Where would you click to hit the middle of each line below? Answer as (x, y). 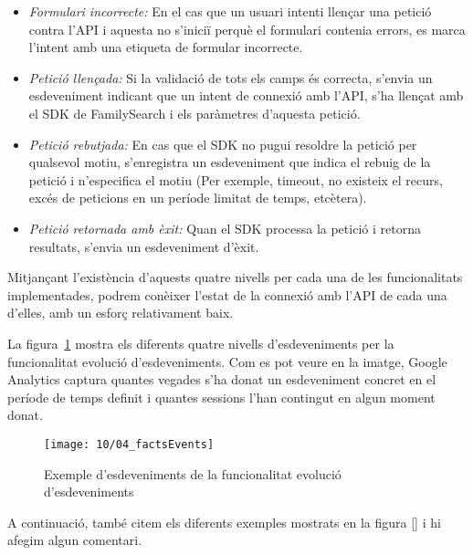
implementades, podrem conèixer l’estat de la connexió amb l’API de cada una (227, 294)
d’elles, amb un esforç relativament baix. (121, 313)
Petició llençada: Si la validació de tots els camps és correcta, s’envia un (231, 77)
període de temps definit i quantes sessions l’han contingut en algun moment (221, 397)
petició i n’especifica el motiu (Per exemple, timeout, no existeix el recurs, (236, 179)
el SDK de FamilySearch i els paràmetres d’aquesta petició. (194, 113)
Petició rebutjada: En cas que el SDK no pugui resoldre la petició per (223, 144)
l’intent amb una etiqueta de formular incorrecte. (166, 47)
